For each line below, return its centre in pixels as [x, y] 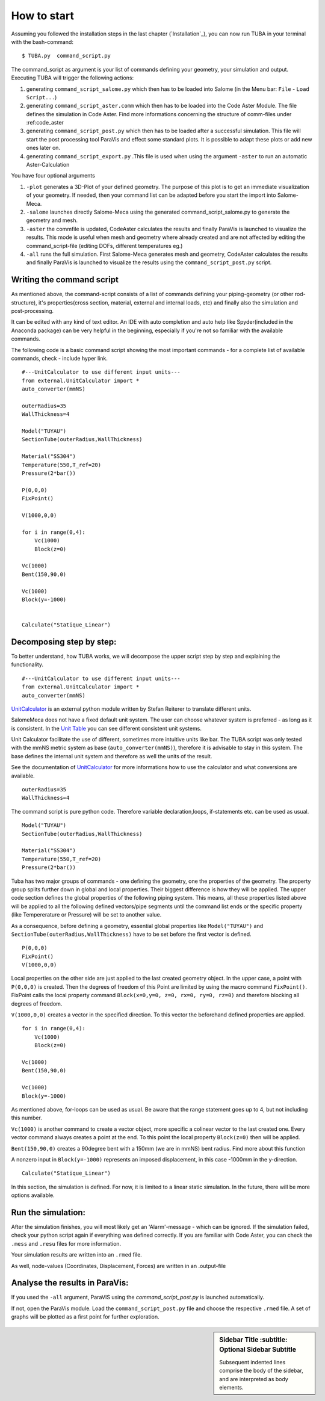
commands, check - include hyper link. [60, 358]
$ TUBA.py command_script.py [67, 56]
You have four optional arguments [53, 176]
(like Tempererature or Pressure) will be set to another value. [86, 915]
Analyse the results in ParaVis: [70, 1283]
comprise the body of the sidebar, [261, 1371]
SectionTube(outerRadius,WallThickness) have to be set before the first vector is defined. [131, 934]
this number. [26, 1118]
